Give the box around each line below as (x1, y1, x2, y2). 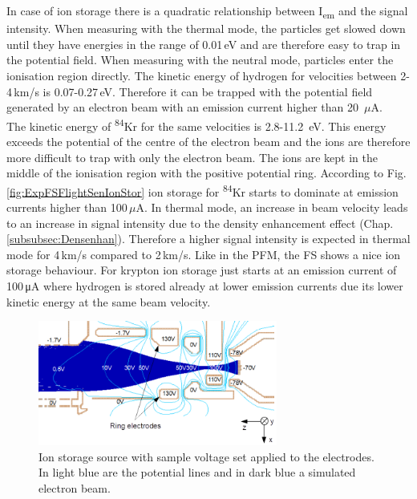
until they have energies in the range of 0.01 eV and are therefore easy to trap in (6, 35, 401, 52)
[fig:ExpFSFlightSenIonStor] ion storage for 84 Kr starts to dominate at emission (6, 181, 399, 200)
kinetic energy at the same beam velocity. (6, 293, 211, 310)
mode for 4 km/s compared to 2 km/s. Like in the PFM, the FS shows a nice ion (6, 245, 401, 262)
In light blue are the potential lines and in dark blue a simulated (38, 464, 356, 481)
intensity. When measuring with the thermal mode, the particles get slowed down (6, 20, 406, 37)
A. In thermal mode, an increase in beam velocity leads (136, 198, 408, 215)
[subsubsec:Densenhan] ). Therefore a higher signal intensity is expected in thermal (6, 230, 411, 247)
